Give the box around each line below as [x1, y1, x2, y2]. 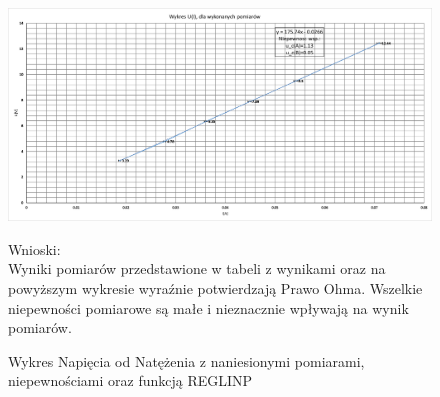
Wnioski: [8, 238, 61, 259]
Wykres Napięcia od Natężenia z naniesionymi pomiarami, [8, 350, 365, 371]
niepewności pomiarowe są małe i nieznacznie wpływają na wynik [8, 297, 409, 318]
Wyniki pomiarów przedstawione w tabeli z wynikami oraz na [8, 258, 386, 279]
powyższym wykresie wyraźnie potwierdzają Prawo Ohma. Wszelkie [8, 278, 423, 299]
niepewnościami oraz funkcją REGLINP [8, 370, 253, 391]
